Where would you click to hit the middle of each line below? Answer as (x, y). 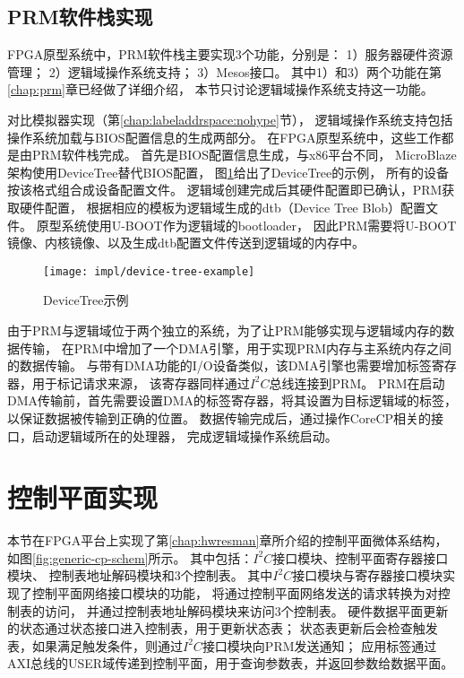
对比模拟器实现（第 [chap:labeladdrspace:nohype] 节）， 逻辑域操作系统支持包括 (230, 119)
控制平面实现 (83, 497)
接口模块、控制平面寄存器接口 (361, 557)
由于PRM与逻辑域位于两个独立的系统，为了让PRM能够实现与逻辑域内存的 (225, 330)
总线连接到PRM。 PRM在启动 (357, 382)
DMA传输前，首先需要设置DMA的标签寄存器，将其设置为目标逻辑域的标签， (232, 400)
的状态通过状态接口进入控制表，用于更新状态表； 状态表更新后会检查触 (216, 628)
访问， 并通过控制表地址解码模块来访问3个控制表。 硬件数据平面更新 (246, 610)
